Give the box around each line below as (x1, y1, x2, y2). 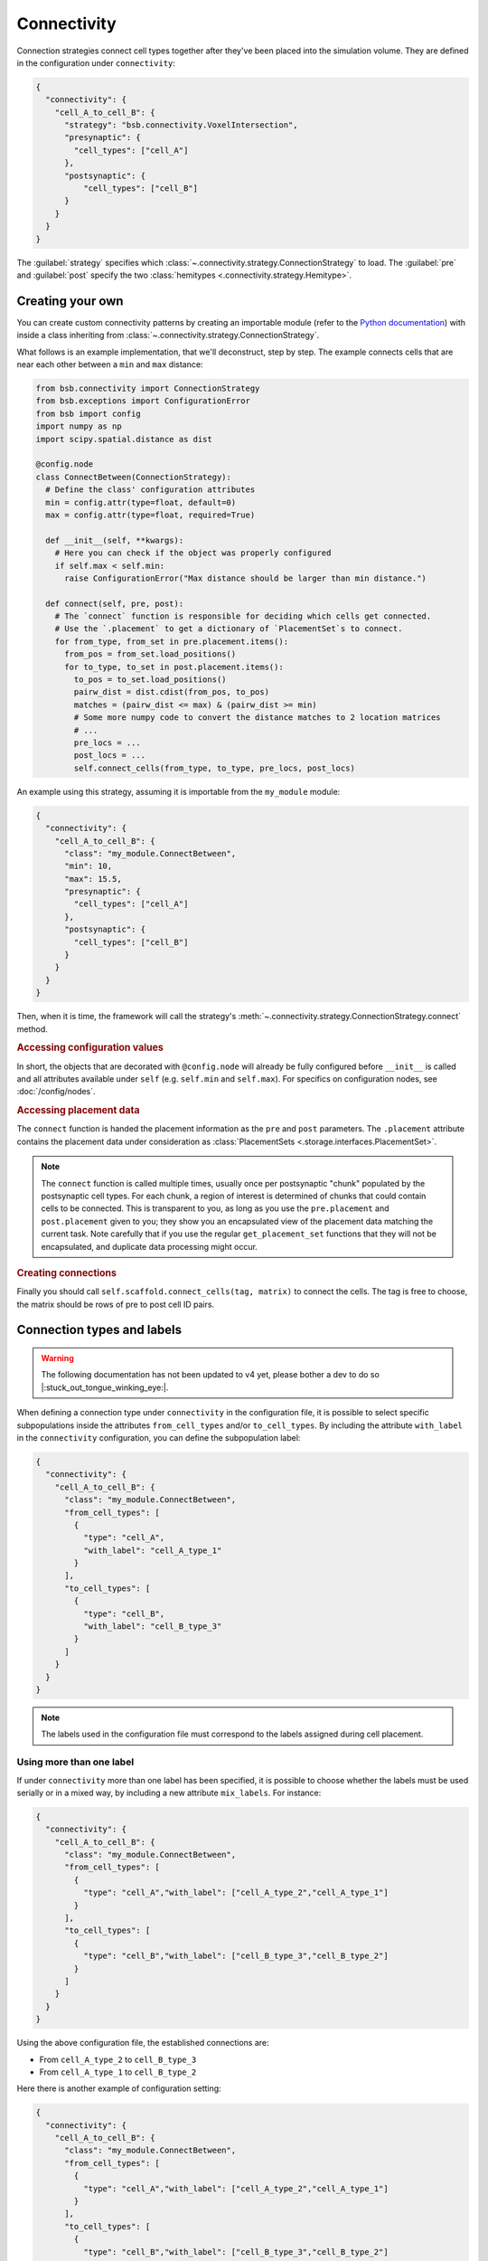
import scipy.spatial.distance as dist (35, 434, 212, 444)
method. (16, 1023, 49, 1035)
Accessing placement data (16, 1104, 140, 1117)
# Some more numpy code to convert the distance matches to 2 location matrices (73, 713, 442, 723)
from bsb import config (35, 408, 142, 419)
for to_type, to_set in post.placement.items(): (64, 661, 284, 672)
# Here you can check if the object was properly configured (54, 548, 332, 558)
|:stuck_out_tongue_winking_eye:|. (41, 1382, 169, 1393)
